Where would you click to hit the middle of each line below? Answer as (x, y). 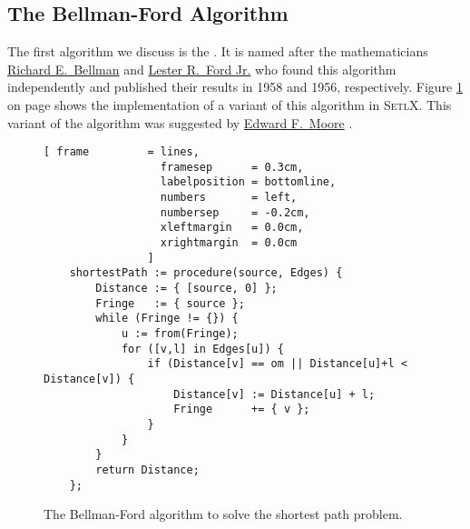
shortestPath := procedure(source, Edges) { (206, 273)
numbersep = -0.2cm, (235, 212)
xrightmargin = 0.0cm (229, 243)
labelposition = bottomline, (248, 182)
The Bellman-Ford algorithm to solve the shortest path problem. (223, 514)
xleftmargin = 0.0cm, (232, 228)
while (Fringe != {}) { (167, 319)
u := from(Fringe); (180, 334)
